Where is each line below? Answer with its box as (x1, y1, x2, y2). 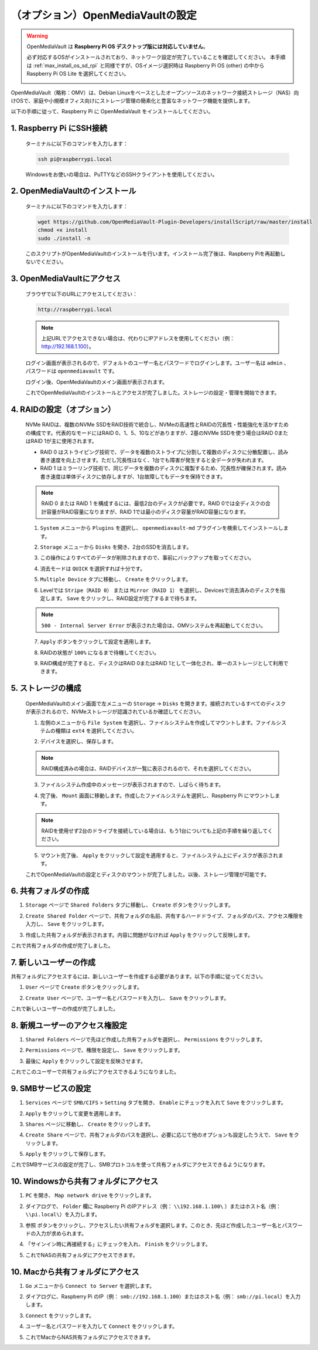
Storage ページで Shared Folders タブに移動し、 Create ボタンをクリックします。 (25, 901, 234, 909)
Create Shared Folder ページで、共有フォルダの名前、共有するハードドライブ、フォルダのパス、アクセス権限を (25, 912, 304, 919)
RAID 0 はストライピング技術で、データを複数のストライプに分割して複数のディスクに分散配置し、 (40, 448, 278, 455)
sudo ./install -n (37, 235, 91, 242)
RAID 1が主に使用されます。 (30, 438, 97, 445)
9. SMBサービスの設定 (11, 1084, 91, 1094)
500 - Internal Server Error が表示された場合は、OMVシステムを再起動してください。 (41, 622, 266, 629)
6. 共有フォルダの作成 (11, 886, 90, 896)
